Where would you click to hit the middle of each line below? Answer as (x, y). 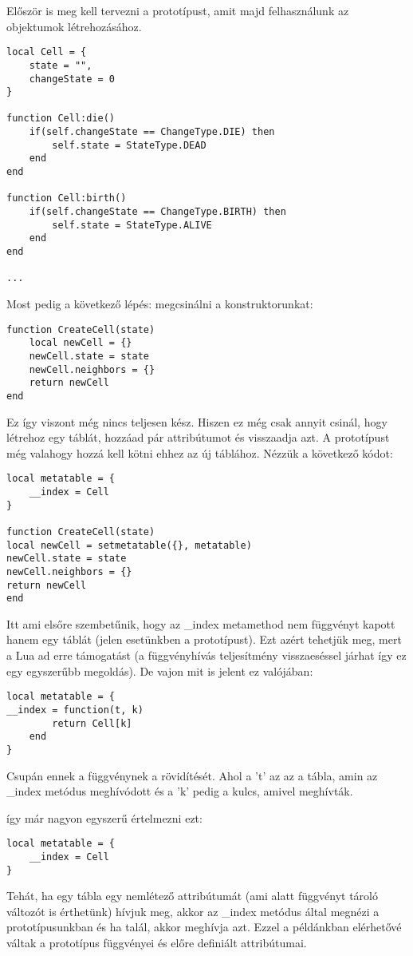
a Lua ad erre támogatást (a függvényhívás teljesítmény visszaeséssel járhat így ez (206, 655)
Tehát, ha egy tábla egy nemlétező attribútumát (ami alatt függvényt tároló (192, 896)
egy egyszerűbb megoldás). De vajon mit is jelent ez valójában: (160, 670)
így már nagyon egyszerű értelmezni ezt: (104, 817)
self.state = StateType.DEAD (129, 145)
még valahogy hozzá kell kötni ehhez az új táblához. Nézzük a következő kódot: (200, 452)
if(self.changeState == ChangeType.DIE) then (152, 132)
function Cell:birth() (67, 198)
